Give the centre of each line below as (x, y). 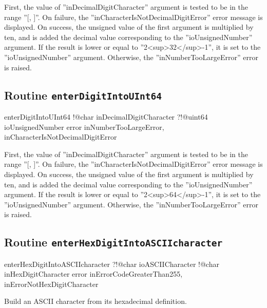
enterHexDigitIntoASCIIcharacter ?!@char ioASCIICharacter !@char (112, 264)
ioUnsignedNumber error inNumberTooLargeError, (84, 127)
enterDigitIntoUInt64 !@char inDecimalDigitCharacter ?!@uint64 (106, 116)
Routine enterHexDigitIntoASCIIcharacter (113, 242)
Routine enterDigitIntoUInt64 (83, 95)
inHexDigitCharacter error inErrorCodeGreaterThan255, (93, 274)
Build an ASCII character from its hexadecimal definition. (96, 301)
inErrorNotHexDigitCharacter (51, 284)
